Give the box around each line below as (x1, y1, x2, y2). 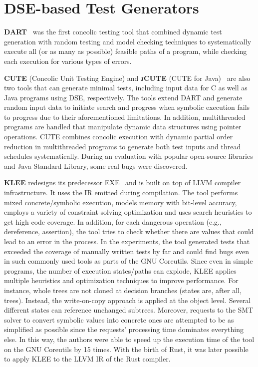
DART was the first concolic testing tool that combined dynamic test (4, 26, 222, 37)
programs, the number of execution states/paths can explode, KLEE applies (4, 265, 237, 276)
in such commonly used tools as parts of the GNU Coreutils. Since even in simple (4, 256, 253, 266)
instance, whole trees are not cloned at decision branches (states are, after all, (4, 285, 242, 295)
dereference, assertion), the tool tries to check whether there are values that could (4, 226, 254, 237)
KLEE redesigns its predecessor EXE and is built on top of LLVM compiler (4, 177, 241, 188)
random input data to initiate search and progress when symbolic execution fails (4, 102, 250, 112)
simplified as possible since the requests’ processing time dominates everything (4, 324, 244, 335)
